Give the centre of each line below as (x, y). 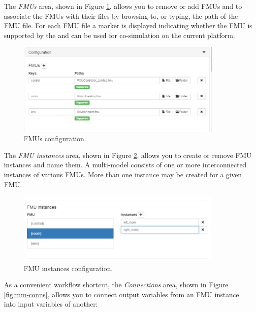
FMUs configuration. (55, 138)
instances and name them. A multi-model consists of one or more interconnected (125, 165)
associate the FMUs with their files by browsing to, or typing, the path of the (121, 16)
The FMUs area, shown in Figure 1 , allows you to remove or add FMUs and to (123, 6)
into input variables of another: (51, 304)
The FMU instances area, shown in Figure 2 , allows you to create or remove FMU (128, 155)
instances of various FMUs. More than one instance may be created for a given (123, 175)
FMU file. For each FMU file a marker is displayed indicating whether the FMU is (128, 25)
